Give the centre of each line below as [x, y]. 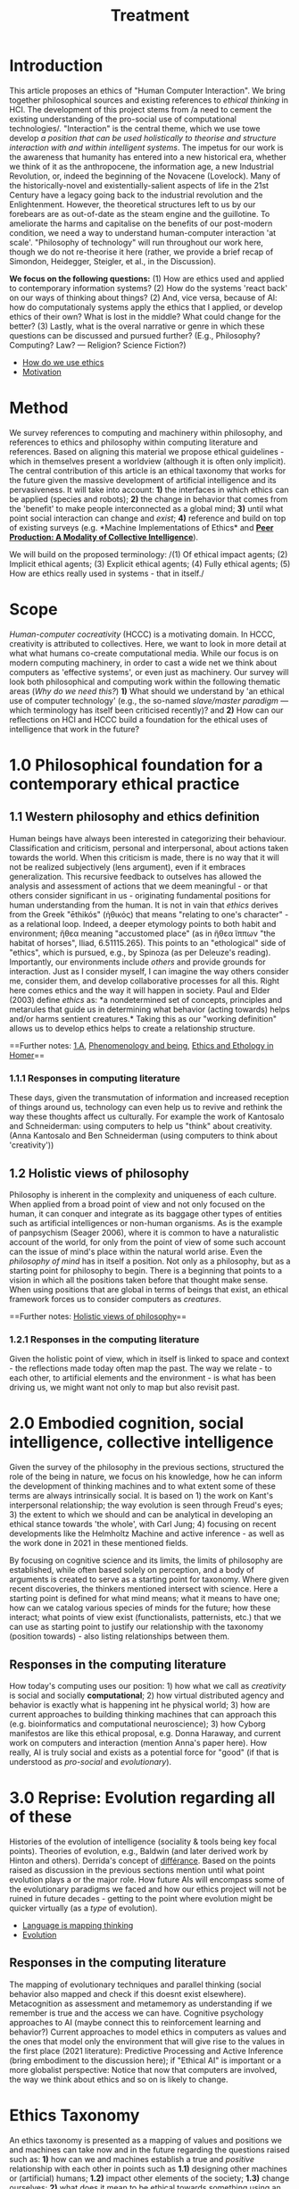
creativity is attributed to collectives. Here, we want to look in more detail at [148, 643]
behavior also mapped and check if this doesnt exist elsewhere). [128, 1993]
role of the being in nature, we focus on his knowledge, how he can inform [146, 1477]
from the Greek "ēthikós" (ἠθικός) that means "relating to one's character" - [149, 914]
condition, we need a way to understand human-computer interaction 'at [143, 232]
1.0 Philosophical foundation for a [136, 765]
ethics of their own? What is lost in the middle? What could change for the [145, 316]
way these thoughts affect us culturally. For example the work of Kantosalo [147, 1116]
